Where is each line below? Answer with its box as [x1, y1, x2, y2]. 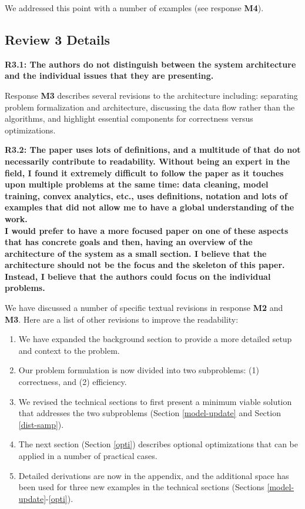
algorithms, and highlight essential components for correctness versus [5, 112, 253, 125]
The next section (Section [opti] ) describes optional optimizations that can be [18, 438, 298, 450]
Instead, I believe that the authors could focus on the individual [5, 270, 271, 282]
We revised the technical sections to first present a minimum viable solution [18, 395, 292, 407]
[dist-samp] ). [18, 418, 64, 430]
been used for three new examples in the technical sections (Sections [18, 481, 264, 493]
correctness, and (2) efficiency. [18, 376, 127, 388]
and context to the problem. [18, 344, 120, 356]
